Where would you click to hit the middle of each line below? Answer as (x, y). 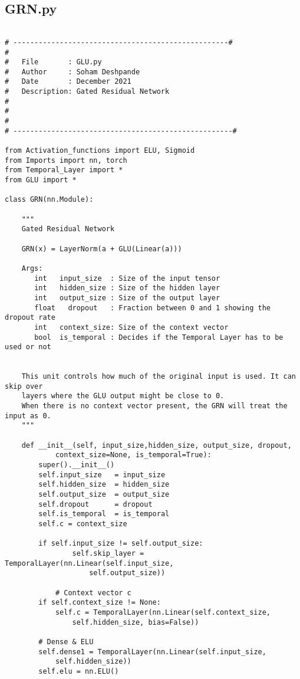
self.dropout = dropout (95, 504)
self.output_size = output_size (104, 495)
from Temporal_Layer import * (64, 170)
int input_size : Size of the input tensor (127, 278)
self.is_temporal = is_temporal (104, 514)
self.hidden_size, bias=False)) (136, 622)
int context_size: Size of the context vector (131, 327)
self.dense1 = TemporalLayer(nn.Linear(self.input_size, (152, 652)
